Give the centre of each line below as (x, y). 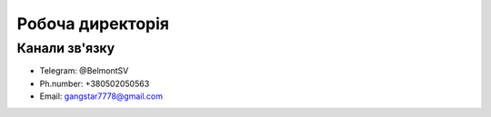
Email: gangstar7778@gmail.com (101, 96)
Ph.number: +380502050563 (95, 83)
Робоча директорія (93, 24)
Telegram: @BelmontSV (84, 71)
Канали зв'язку (66, 48)
